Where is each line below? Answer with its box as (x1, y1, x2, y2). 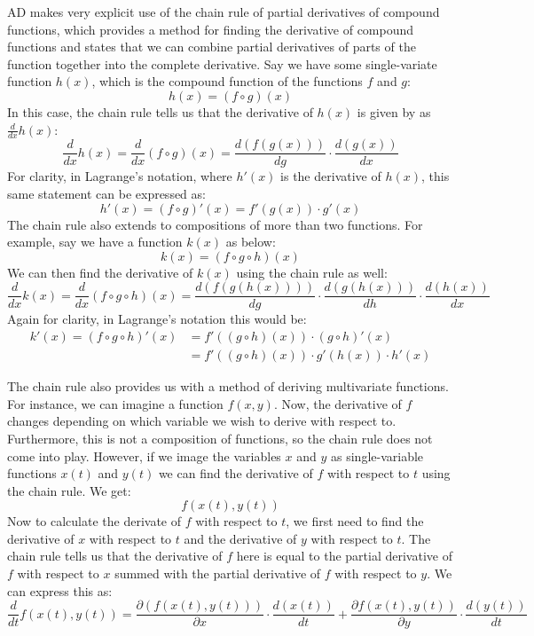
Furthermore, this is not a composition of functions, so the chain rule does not (7, 428, 433, 447)
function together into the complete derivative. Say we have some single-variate (7, 54, 437, 73)
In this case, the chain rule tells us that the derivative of (7, 102, 313, 121)
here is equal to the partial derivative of (236, 546, 452, 565)
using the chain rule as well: (236, 263, 388, 281)
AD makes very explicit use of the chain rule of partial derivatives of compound (7, 3, 440, 20)
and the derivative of (184, 529, 297, 547)
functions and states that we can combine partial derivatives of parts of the (7, 37, 416, 56)
